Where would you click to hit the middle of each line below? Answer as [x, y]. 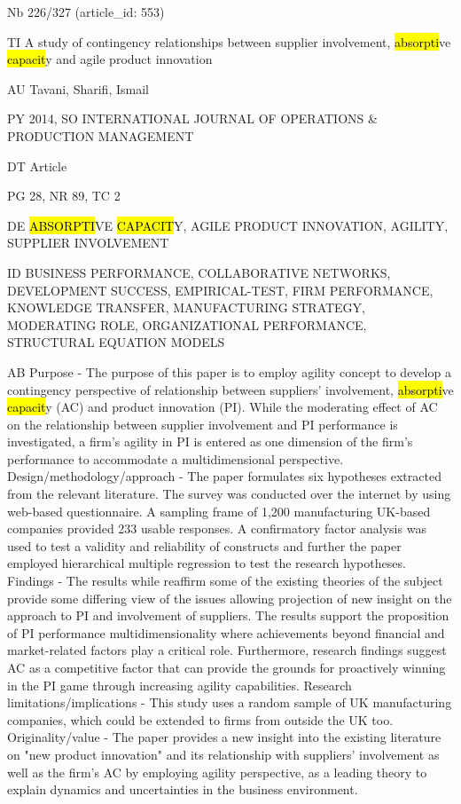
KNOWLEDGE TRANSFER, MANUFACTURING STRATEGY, [186, 307]
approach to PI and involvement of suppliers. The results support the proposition [228, 615]
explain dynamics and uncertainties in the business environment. [183, 789]
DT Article [37, 166]
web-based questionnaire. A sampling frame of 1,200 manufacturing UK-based [219, 511]
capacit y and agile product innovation [110, 59]
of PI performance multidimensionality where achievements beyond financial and [226, 632]
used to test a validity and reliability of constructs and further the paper [204, 545]
